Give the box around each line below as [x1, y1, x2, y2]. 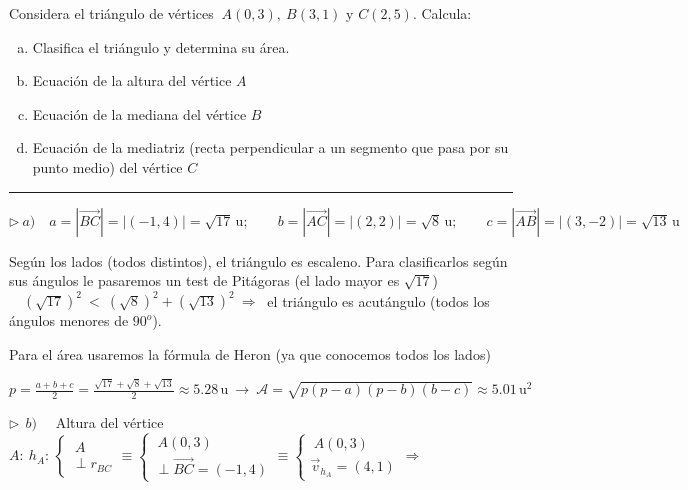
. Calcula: [412, 3, 472, 23]
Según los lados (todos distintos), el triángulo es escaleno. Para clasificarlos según [9, 250, 508, 271]
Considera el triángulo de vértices [9, 3, 214, 23]
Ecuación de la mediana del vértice [32, 103, 247, 124]
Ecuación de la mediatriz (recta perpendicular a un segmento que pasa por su [32, 137, 509, 158]
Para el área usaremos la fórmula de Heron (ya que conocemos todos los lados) [9, 343, 491, 364]
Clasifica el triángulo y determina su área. [32, 36, 290, 57]
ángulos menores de [9, 310, 129, 331]
